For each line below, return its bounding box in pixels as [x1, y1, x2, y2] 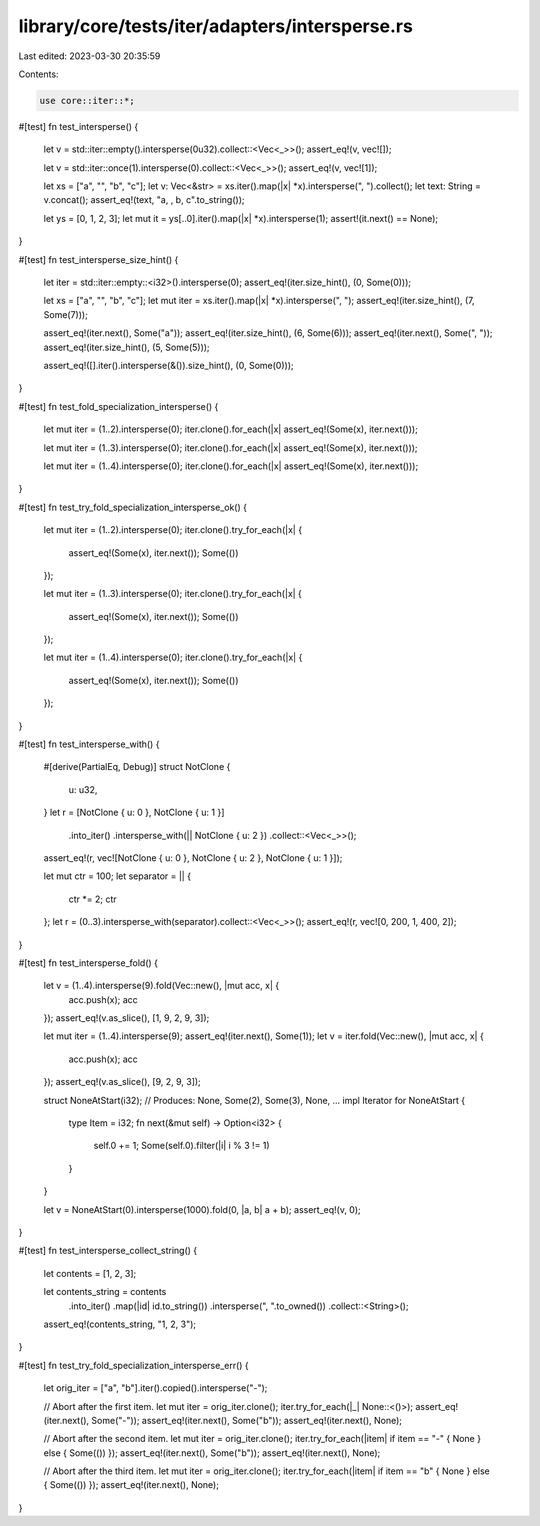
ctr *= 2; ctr [68, 893, 117, 905]
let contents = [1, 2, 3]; [43, 1267, 137, 1279]
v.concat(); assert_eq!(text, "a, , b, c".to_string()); [43, 194, 245, 206]
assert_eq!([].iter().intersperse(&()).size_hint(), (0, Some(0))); [43, 359, 294, 371]
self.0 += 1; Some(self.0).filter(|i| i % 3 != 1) [93, 1140, 270, 1152]
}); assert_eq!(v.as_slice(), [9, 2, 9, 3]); [43, 1076, 202, 1088]
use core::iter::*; [39, 95, 135, 106]
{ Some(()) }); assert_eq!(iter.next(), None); [43, 1479, 220, 1491]
